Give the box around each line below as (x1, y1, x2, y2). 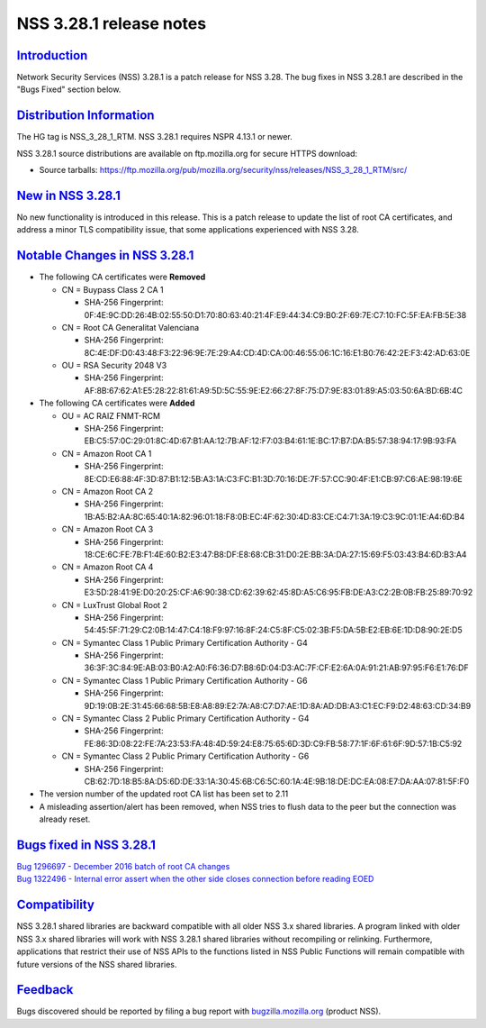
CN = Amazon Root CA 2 (61, 486, 154, 496)
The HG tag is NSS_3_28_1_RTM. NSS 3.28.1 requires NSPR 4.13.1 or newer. (16, 132, 292, 142)
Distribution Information (16, 108, 155, 123)
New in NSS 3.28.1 (16, 187, 121, 203)
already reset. (39, 814, 91, 824)
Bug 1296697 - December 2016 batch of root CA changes (16, 861, 230, 872)
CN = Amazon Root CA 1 (61, 448, 152, 459)
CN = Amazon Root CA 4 (61, 561, 154, 572)
